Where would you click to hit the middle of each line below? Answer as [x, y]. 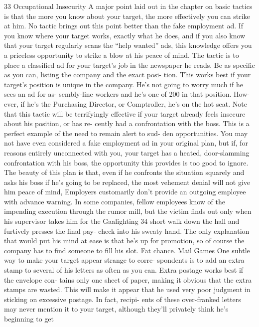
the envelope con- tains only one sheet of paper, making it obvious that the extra [128, 279]
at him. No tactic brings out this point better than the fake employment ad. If [124, 26]
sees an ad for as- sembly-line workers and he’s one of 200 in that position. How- [127, 94]
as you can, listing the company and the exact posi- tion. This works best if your [128, 75]
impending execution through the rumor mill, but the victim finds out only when [128, 211]
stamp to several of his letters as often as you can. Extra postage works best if [124, 270]
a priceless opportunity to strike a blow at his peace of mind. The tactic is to [122, 55]
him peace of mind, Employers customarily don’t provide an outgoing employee [125, 192]
